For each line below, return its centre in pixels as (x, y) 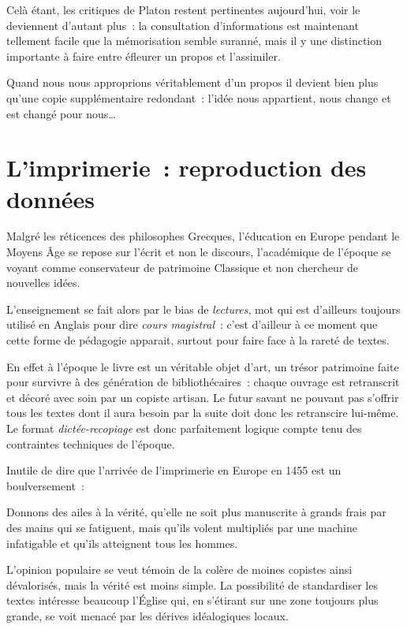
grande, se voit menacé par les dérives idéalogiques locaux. (147, 615)
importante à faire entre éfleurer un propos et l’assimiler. (144, 56)
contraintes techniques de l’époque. (91, 443)
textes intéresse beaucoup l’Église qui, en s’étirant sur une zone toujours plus (192, 600)
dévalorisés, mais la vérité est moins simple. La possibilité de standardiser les (192, 584)
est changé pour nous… (61, 113)
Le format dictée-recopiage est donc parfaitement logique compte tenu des (184, 428)
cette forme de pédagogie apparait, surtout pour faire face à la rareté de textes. (198, 340)
